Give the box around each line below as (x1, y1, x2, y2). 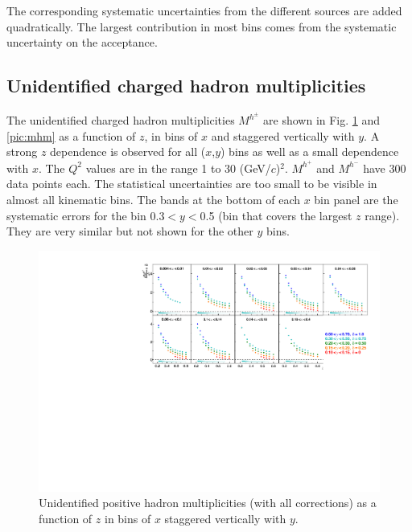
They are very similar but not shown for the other (6, 223, 253, 239)
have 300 (363, 159, 406, 176)
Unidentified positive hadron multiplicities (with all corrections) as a (39, 494, 377, 511)
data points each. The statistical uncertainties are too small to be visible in (6, 175, 377, 192)
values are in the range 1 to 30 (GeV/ (85, 159, 271, 176)
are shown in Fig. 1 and (263, 112, 381, 129)
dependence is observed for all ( (50, 143, 206, 160)
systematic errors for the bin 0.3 (6, 207, 165, 223)
